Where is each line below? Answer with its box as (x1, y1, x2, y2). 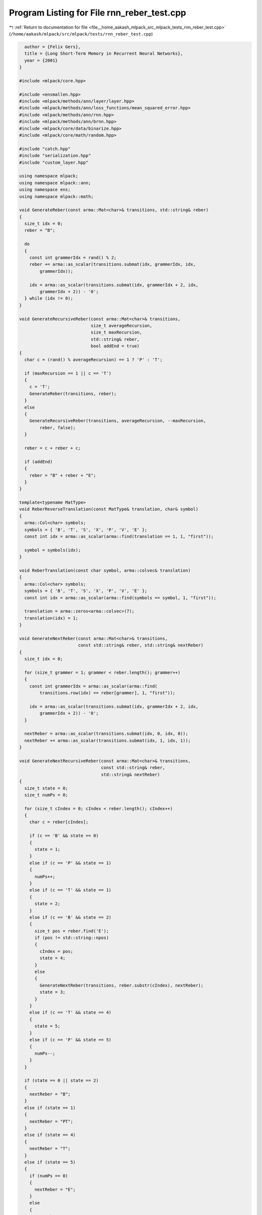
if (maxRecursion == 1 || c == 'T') (24, 370, 112, 376)
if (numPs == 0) (29, 1173, 68, 1179)
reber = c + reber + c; (24, 445, 81, 451)
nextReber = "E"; (34, 1186, 76, 1192)
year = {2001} (24, 57, 58, 63)
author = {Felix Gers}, (24, 44, 81, 50)
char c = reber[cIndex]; (29, 819, 89, 825)
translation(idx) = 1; (24, 615, 79, 621)
